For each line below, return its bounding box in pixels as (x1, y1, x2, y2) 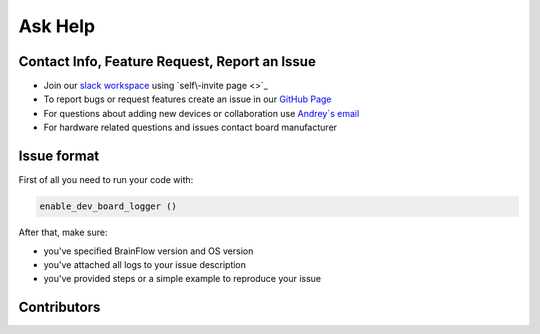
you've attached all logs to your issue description (43, 258, 247, 270)
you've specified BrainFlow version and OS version (43, 245, 254, 257)
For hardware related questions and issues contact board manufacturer (43, 121, 338, 134)
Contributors (18, 299, 101, 316)
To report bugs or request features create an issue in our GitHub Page (43, 93, 332, 105)
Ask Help (18, 15, 95, 37)
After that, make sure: (18, 226, 108, 239)
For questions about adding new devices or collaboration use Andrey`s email (43, 107, 360, 119)
